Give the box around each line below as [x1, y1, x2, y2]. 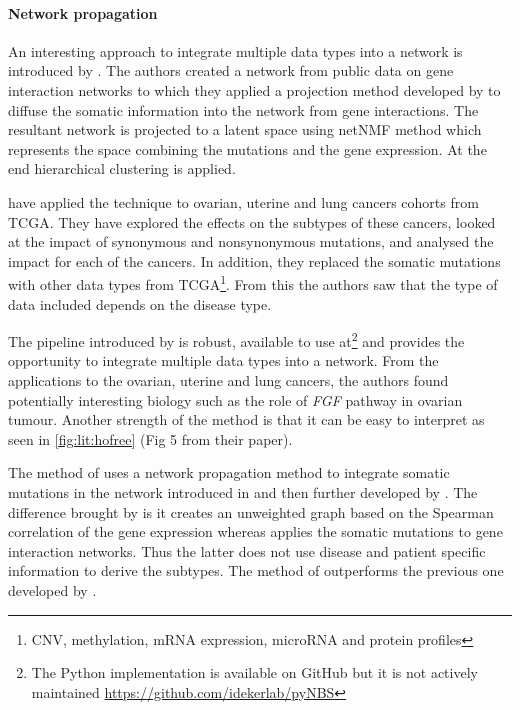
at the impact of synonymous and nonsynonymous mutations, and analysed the [8, 231, 494, 252]
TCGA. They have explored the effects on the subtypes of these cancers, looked [8, 211, 496, 232]
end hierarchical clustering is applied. [8, 158, 236, 179]
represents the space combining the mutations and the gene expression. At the [8, 138, 487, 159]
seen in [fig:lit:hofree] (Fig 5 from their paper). [8, 428, 293, 449]
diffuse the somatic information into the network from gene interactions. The [8, 99, 479, 120]
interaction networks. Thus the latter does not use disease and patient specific [8, 540, 486, 561]
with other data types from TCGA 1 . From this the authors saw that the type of [8, 271, 498, 294]
